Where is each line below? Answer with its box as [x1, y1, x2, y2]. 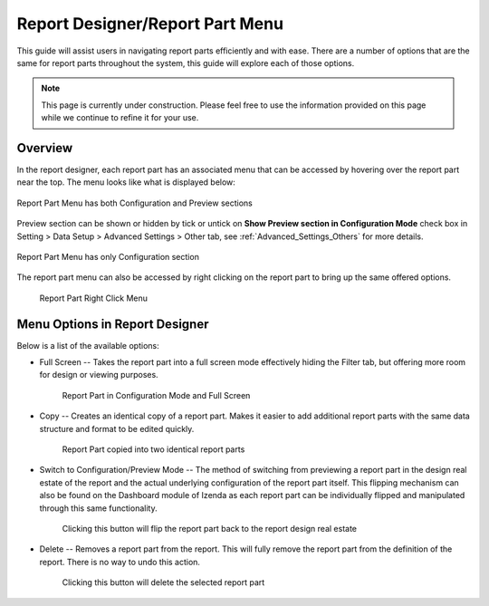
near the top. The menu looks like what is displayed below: [16, 177, 235, 188]
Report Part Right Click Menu [39, 293, 149, 303]
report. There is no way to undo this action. [39, 556, 201, 567]
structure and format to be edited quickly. [39, 423, 195, 434]
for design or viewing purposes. [39, 370, 158, 380]
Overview [16, 140, 73, 156]
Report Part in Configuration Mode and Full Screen [62, 390, 251, 400]
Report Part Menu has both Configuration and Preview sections [16, 197, 253, 208]
